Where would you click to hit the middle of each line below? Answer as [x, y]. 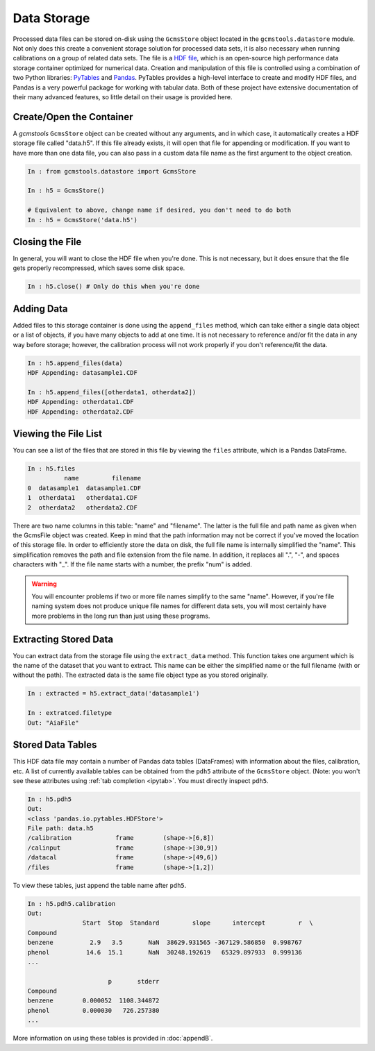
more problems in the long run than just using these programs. [121, 616]
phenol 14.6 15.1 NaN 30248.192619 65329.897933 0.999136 [165, 952]
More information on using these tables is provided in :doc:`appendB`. [113, 1039]
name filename [102, 478]
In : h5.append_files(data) [75, 363]
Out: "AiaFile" [53, 723]
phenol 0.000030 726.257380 [93, 1010]
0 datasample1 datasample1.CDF [84, 488]
